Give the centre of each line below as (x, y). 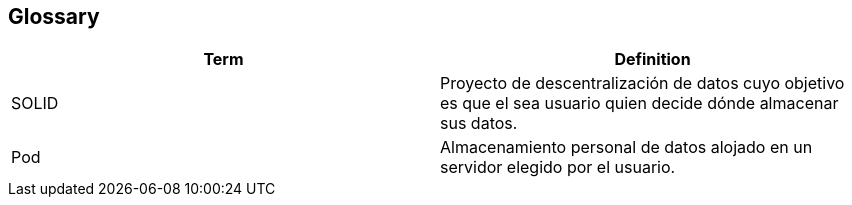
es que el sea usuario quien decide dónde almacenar (639, 103)
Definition (652, 59)
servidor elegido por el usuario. (558, 167)
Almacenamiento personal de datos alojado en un (626, 147)
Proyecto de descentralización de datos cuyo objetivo (642, 83)
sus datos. (479, 123)
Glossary (54, 16)
